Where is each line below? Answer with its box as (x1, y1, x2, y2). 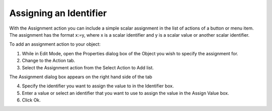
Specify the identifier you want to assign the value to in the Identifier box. (22, 83, 174, 89)
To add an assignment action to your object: (9, 41, 101, 47)
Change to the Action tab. (22, 58, 76, 64)
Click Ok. (22, 97, 41, 103)
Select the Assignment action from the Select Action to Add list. (22, 64, 154, 70)
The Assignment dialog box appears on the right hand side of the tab (9, 73, 153, 80)
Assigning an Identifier (9, 8, 107, 19)
